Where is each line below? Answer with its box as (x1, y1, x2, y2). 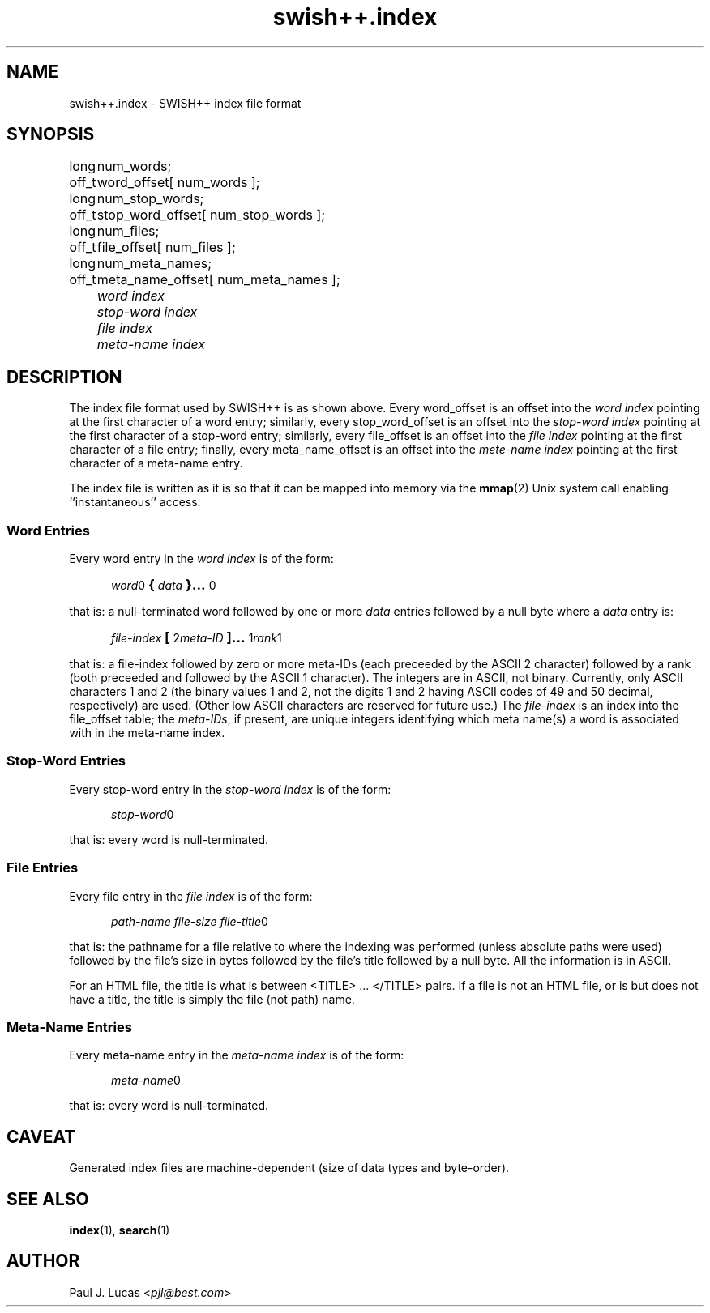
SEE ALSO (6, 1188, 89, 1209)
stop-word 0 (111, 807, 174, 821)
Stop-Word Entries (6, 752, 126, 769)
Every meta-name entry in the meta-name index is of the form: (69, 1048, 404, 1063)
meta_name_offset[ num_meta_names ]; (96, 271, 340, 288)
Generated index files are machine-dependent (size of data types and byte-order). (69, 1161, 510, 1175)
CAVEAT (6, 1126, 76, 1147)
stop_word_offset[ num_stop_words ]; (96, 207, 326, 224)
